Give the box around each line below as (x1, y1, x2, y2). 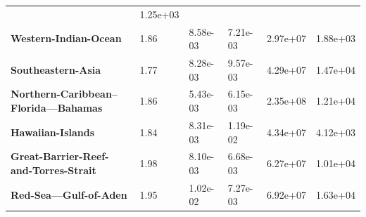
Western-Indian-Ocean (11, 31, 122, 46)
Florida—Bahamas (11, 100, 103, 115)
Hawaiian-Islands (11, 124, 95, 139)
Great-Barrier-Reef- (11, 149, 109, 164)
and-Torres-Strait (11, 162, 96, 177)
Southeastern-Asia (11, 62, 101, 77)
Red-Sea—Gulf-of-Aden (11, 187, 127, 202)
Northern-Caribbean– (11, 86, 118, 101)
